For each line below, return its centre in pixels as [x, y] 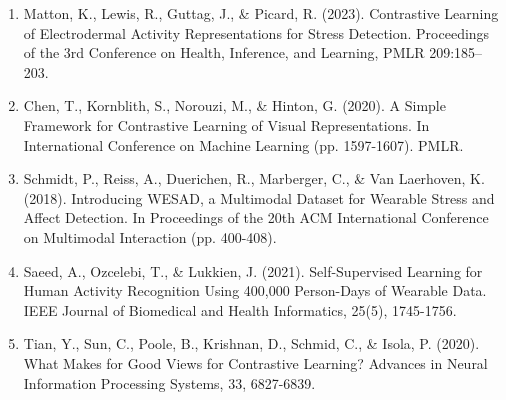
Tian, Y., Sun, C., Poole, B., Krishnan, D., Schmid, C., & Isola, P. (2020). [251, 343]
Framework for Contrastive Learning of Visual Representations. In [226, 124]
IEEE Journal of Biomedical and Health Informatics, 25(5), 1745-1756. [240, 309]
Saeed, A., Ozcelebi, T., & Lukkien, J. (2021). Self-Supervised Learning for [253, 270]
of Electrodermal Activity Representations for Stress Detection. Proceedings [256, 32]
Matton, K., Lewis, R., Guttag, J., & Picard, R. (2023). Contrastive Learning [261, 13]
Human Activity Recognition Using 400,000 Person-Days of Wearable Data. [255, 290]
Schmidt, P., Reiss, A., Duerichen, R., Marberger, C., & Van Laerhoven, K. [254, 178]
